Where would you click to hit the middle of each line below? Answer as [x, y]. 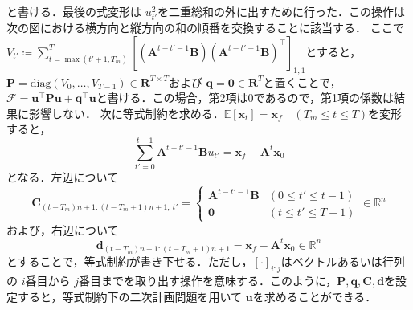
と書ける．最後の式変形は [74, 11]
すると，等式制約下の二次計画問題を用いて [130, 296]
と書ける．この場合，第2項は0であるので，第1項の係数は [245, 98]
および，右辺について [63, 229]
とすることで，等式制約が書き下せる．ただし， [130, 261]
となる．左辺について [63, 177]
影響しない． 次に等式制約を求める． [126, 113]
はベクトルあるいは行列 [343, 261]
